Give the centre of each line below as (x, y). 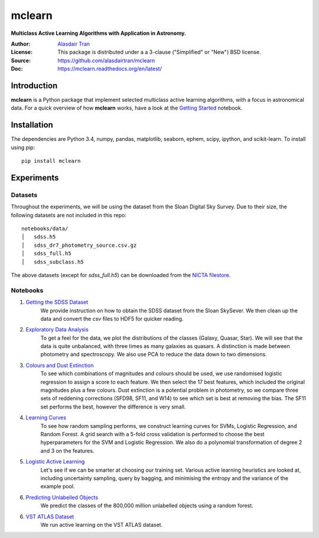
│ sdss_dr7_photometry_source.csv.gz (79, 245)
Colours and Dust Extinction (60, 365)
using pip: (23, 147)
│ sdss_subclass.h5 (53, 262)
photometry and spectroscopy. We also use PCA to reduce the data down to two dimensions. (154, 355)
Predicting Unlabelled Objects (62, 497)
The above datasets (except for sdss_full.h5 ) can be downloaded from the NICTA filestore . (121, 275)
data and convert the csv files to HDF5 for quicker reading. (112, 318)
